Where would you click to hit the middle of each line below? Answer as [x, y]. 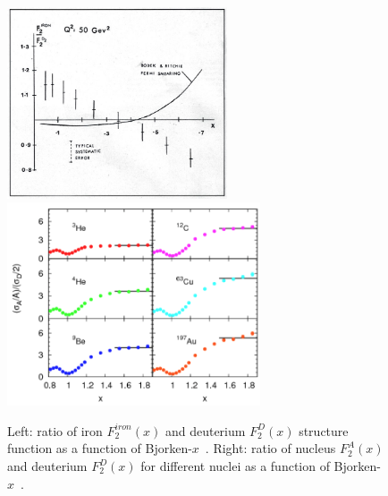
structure [324, 430]
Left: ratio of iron [55, 430]
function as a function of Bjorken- [100, 448]
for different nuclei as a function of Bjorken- [261, 466]
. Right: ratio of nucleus [270, 448]
